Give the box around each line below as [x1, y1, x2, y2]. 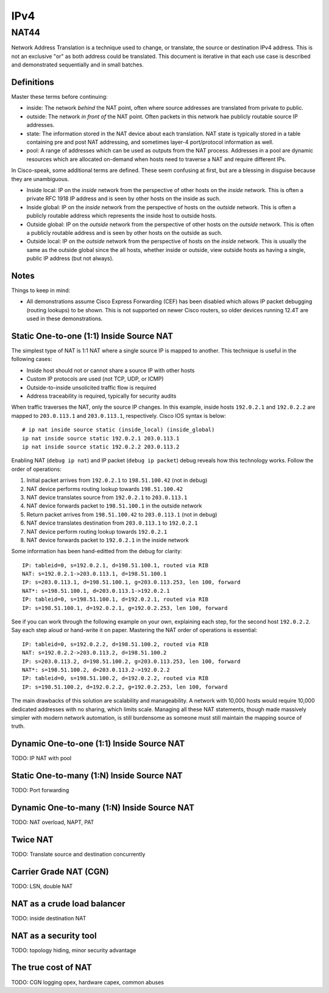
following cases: [11, 356, 52, 363]
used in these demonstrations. [26, 315, 103, 323]
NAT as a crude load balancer [11, 898, 126, 909]
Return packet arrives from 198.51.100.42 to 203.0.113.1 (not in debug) [26, 511, 218, 518]
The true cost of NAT [11, 963, 93, 973]
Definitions [11, 77, 54, 87]
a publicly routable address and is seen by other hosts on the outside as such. [26, 229, 222, 236]
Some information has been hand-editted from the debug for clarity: [11, 548, 182, 555]
